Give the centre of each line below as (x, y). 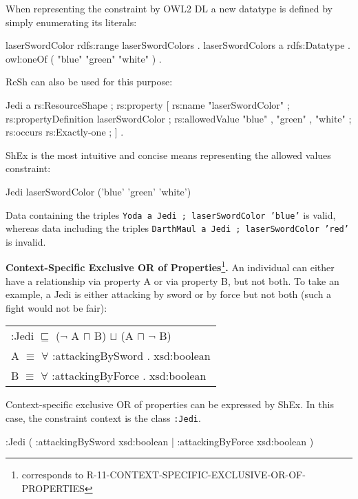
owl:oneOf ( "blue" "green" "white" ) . (84, 58)
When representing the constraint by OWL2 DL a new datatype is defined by (169, 8)
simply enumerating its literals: (71, 22)
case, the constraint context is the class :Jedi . (103, 418)
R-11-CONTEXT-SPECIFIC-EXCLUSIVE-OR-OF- (196, 475)
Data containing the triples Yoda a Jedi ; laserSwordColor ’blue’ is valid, (171, 214)
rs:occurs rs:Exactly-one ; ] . (65, 132)
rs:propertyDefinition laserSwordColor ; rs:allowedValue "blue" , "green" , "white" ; (179, 118)
